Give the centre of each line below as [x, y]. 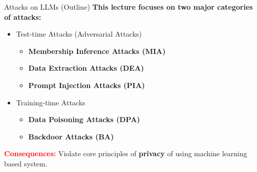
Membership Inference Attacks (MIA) [97, 51]
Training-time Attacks [51, 102]
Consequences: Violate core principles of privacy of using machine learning [126, 153]
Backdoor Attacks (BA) [71, 136]
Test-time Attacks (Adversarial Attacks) [79, 34]
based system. [26, 163]
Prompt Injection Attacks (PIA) [87, 85]
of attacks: [23, 17]
